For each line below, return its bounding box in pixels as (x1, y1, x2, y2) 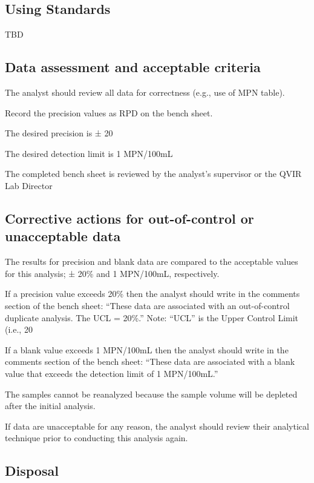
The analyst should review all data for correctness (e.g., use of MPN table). (5, 86, 285, 98)
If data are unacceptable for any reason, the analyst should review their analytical (5, 419, 309, 432)
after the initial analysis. (5, 399, 96, 412)
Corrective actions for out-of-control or (5, 208, 254, 227)
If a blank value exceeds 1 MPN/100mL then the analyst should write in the (5, 343, 289, 356)
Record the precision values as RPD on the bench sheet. (5, 106, 213, 119)
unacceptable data (5, 227, 121, 245)
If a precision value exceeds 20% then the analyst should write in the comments (5, 287, 300, 300)
